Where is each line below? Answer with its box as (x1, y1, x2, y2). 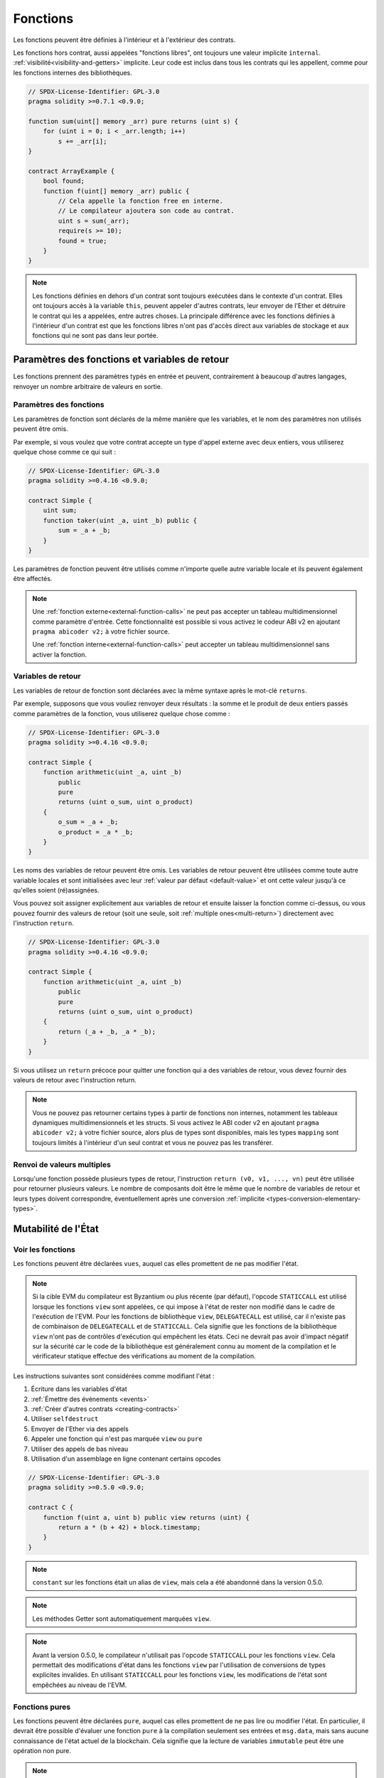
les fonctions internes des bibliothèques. (13, 68, 133, 77)
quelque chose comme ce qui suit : (13, 447, 117, 456)
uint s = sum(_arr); (58, 217, 130, 225)
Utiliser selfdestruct (31, 1415, 99, 1423)
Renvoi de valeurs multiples (13, 1159, 112, 1169)
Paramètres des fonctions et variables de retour (13, 353, 230, 366)
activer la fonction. (32, 650, 87, 659)
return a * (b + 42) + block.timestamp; (58, 1523, 201, 1531)
